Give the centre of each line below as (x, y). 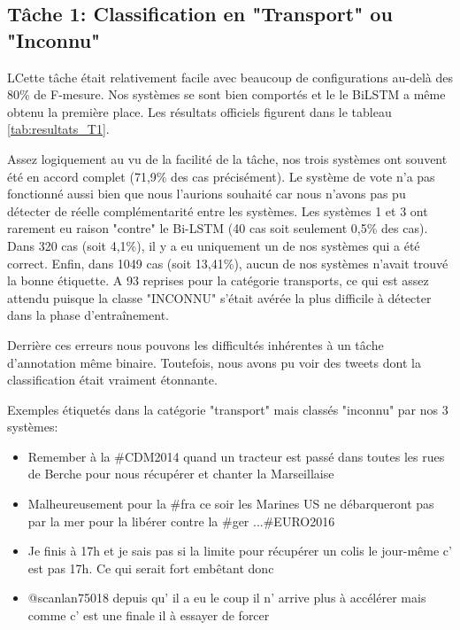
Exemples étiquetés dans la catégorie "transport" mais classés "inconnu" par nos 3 (228, 409)
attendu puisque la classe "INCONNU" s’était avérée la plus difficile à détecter (219, 297)
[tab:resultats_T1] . (58, 129)
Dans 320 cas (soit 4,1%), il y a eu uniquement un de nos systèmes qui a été (214, 245)
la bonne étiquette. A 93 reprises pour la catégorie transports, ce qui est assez (218, 280)
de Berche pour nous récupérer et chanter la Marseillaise (181, 474)
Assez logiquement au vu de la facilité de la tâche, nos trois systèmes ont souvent (227, 158)
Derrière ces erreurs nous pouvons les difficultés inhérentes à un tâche (195, 344)
